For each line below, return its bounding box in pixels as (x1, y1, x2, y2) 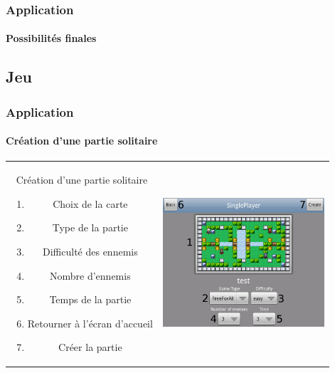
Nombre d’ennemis (50, 268, 131, 283)
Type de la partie (52, 220, 128, 235)
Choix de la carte (53, 196, 128, 211)
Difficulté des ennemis (42, 243, 138, 258)
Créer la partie (58, 340, 122, 354)
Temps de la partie (49, 292, 132, 307)
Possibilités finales (6, 31, 97, 46)
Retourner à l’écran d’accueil (27, 315, 153, 330)
